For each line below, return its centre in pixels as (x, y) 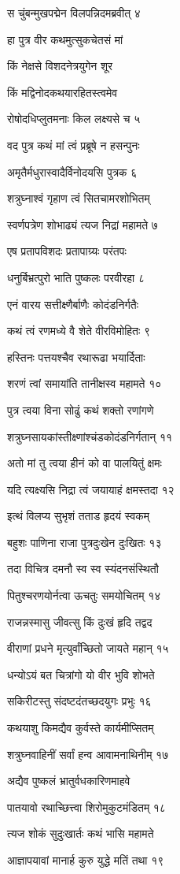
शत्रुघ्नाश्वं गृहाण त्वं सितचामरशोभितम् (79, 198)
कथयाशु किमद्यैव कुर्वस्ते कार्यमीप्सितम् (81, 728)
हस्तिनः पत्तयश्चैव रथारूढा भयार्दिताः (76, 357)
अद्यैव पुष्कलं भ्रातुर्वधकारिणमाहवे (69, 781)
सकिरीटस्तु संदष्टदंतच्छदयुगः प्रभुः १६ (79, 701)
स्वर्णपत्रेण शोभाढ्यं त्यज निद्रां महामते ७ (83, 224)
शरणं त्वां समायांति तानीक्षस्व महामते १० (84, 383)
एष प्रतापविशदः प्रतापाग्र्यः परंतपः (67, 251)
